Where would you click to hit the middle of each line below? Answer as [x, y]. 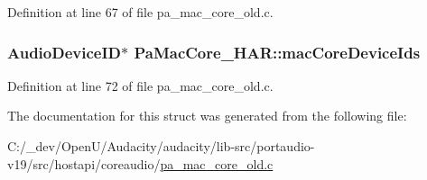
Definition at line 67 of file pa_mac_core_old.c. [140, 12]
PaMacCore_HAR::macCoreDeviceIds [277, 52]
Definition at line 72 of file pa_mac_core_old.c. [140, 85]
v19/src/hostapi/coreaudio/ [84, 163]
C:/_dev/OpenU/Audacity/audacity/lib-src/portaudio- [161, 146]
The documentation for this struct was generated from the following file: [207, 116]
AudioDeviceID [64, 52]
